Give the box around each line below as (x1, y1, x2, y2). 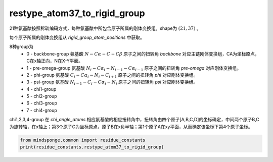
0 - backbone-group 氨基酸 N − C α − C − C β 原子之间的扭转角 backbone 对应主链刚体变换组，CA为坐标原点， (26, 50, 260, 57)
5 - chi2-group (26, 93, 58, 99)
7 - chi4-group (26, 107, 58, 113)
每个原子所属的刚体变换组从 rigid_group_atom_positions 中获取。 (9, 34, 145, 40)
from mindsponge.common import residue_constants (20, 137, 146, 143)
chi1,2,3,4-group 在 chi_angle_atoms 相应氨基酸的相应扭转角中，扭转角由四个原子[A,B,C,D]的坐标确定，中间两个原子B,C (9, 117, 260, 123)
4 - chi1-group (26, 86, 57, 92)
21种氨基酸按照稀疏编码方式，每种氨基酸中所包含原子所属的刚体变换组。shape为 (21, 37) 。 (9, 25, 202, 31)
